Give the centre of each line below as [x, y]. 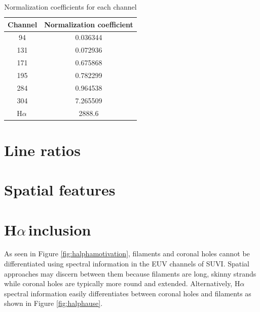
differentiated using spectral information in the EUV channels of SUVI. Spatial [127, 264]
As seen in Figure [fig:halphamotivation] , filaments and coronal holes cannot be [127, 253]
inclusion [60, 229]
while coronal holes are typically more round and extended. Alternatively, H [122, 283]
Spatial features [60, 190]
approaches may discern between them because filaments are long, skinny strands [130, 273]
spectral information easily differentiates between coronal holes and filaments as [128, 293]
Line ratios [42, 150]
